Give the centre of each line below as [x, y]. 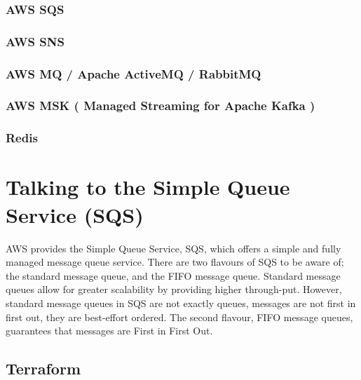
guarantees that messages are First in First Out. [109, 331]
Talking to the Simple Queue [148, 187]
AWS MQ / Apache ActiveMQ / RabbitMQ [134, 73]
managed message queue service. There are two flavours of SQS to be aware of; [175, 262]
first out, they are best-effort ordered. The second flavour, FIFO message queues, [179, 317]
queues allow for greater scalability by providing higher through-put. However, [174, 289]
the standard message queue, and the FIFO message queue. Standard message [173, 275]
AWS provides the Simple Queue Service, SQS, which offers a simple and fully [173, 248]
